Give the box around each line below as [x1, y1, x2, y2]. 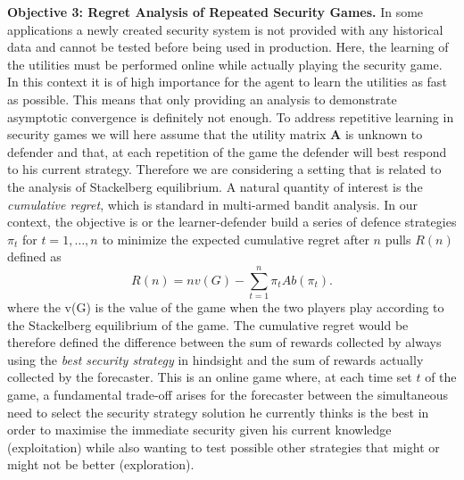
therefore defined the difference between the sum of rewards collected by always [7, 333, 442, 352]
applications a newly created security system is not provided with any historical [7, 20, 443, 38]
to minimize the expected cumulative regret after [102, 229, 369, 248]
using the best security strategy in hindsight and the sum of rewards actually [7, 350, 424, 368]
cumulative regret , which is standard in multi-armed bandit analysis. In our [7, 194, 418, 213]
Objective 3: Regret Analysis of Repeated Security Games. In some [7, 3, 424, 21]
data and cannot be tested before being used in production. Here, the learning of [7, 37, 449, 56]
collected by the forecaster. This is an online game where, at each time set [7, 368, 412, 386]
